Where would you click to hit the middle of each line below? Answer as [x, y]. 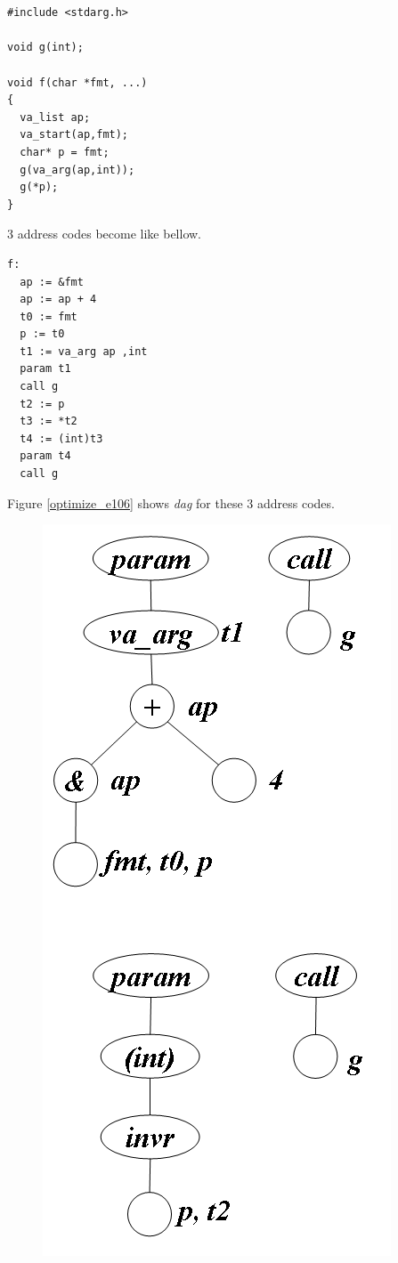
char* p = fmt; [65, 152]
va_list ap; [55, 117]
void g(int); [45, 48]
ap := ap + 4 [58, 300]
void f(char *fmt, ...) [77, 82]
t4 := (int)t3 [61, 438]
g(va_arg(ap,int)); [77, 170]
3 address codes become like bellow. [105, 234]
